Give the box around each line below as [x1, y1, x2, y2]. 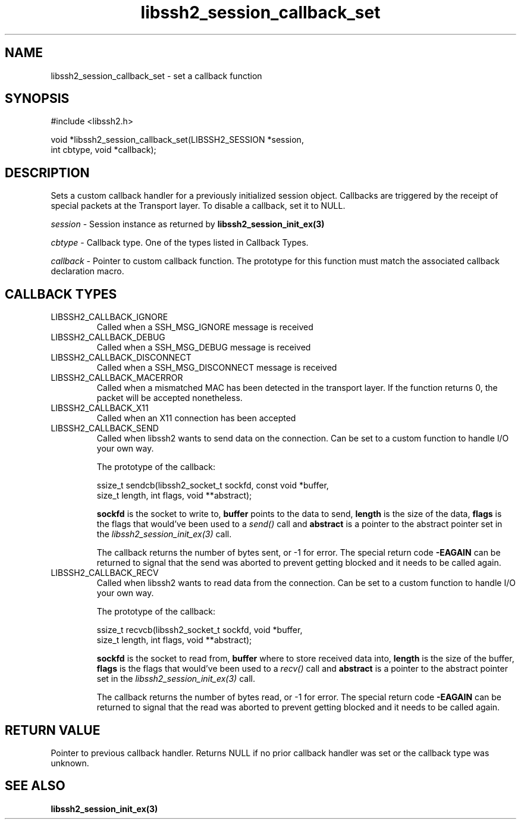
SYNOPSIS [5, 91, 70, 106]
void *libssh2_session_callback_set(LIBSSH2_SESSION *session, [51, 134, 304, 145]
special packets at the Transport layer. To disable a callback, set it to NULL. [51, 200, 346, 211]
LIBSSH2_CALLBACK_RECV [51, 568, 159, 578]
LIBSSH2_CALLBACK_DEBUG [51, 332, 165, 343]
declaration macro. [51, 266, 124, 277]
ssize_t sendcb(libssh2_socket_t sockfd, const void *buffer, [96, 480, 329, 491]
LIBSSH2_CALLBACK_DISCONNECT [51, 352, 192, 363]
